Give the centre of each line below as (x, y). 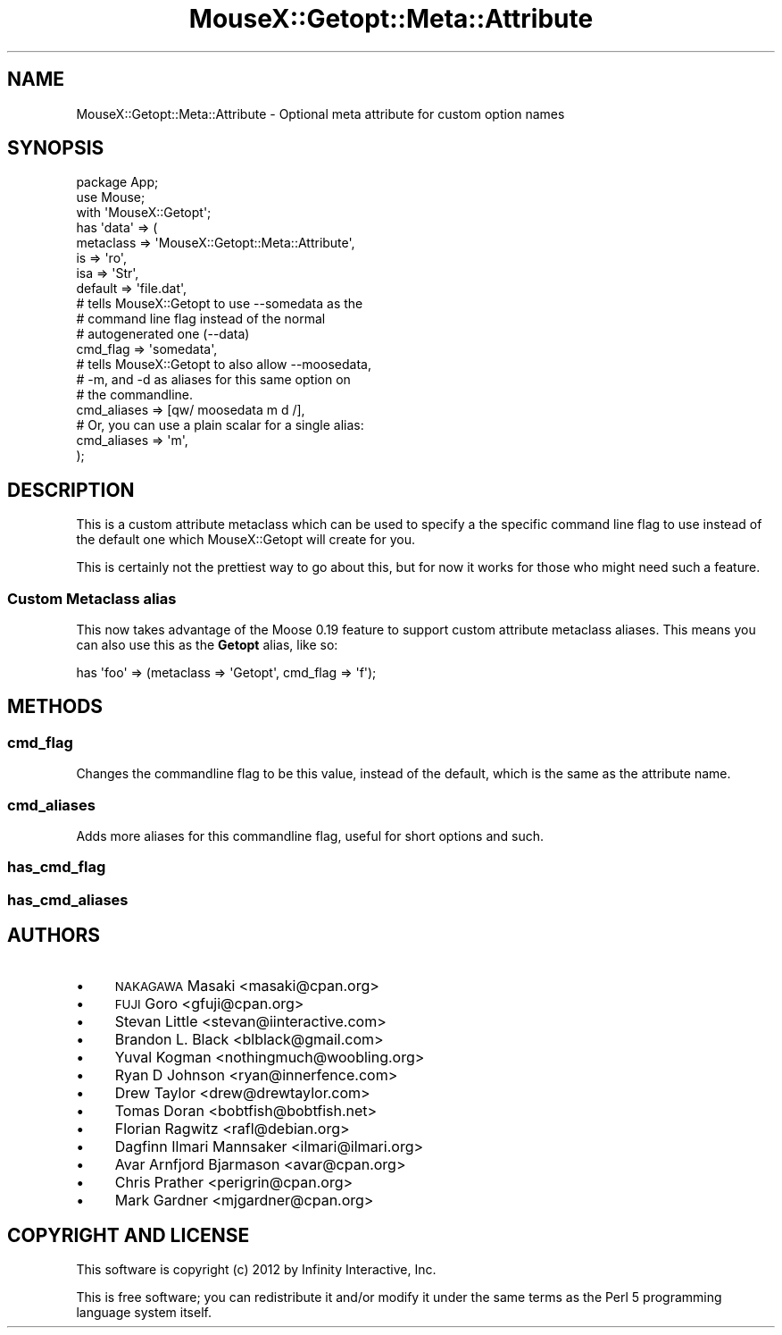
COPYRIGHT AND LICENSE (129, 1236)
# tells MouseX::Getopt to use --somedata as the (220, 304)
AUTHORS (54, 936)
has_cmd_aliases (68, 899)
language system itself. (144, 1313)
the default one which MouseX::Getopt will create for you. (246, 540)
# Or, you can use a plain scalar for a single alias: (220, 425)
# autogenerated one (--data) (163, 334)
